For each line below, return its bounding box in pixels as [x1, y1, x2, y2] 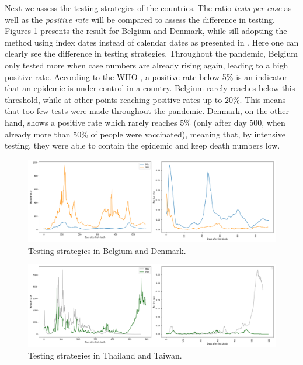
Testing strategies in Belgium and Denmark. [28, 244, 186, 256]
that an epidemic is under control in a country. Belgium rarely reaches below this [5, 82, 295, 94]
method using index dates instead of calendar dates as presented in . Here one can [5, 36, 299, 48]
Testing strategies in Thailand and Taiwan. [28, 349, 182, 361]
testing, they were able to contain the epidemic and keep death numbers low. [5, 139, 280, 151]
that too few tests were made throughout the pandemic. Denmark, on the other [5, 105, 289, 117]
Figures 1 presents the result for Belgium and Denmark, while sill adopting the [5, 25, 287, 37]
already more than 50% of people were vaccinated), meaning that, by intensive [5, 128, 285, 140]
